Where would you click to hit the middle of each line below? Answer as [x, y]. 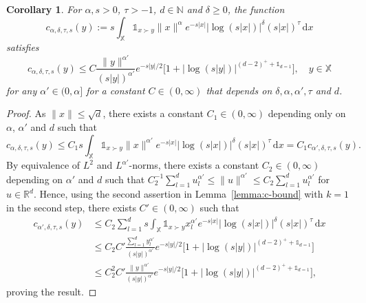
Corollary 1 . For [44, 9]
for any [22, 90]
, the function [256, 9]
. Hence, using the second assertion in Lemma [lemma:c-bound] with [178, 194]
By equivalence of [43, 165]
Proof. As [26, 113]
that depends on [239, 90]
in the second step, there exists [71, 207]
